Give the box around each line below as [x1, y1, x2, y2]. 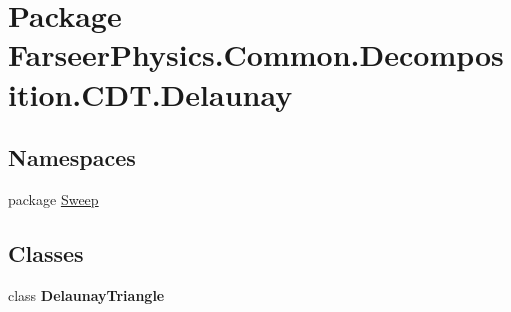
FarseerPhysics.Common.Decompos [8, 34, 504, 75]
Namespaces [8, 142, 136, 173]
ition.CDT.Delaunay [8, 73, 293, 114]
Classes [8, 237, 84, 268]
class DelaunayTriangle [8, 284, 165, 305]
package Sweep [8, 188, 99, 209]
